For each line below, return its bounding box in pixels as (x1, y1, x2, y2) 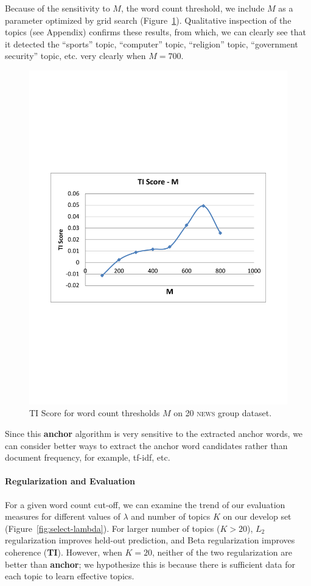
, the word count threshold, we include (121, 2, 265, 14)
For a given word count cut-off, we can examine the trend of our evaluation (5, 498, 285, 511)
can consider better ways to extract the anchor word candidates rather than (5, 439, 288, 452)
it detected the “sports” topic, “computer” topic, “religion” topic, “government (5, 37, 298, 50)
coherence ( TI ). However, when (5, 546, 122, 558)
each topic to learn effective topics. (5, 570, 135, 582)
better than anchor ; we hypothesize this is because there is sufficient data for (5, 557, 295, 570)
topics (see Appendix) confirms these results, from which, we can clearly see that (5, 26, 306, 38)
